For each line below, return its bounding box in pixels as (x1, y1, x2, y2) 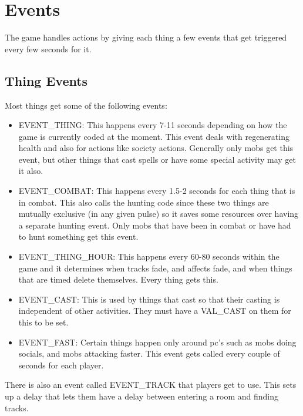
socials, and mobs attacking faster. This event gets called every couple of (18, 347, 280, 360)
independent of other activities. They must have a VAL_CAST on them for (18, 304, 291, 317)
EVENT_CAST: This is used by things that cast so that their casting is (18, 293, 280, 305)
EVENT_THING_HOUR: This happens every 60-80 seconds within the (18, 250, 280, 263)
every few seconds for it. (5, 42, 92, 55)
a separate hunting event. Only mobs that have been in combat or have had (18, 219, 291, 231)
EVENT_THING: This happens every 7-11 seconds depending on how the (18, 119, 287, 131)
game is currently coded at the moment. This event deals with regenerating (18, 130, 289, 142)
